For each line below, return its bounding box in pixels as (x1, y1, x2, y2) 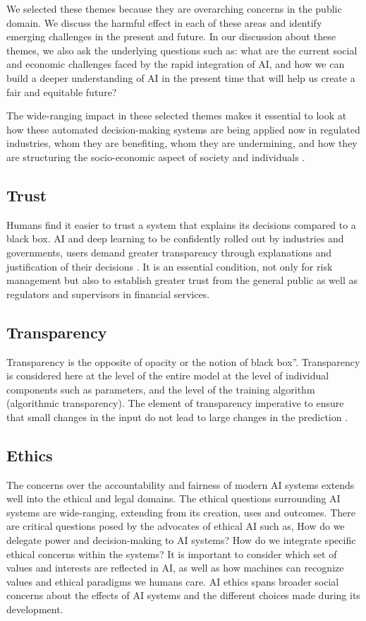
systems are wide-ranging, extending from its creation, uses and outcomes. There (6, 504, 355, 519)
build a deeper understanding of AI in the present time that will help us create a (6, 70, 355, 85)
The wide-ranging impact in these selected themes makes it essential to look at (6, 108, 347, 123)
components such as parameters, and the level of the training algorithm (6, 382, 315, 396)
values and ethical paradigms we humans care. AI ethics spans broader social (6, 574, 339, 589)
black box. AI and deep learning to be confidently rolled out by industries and (6, 231, 344, 246)
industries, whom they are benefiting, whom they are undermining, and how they (6, 136, 358, 150)
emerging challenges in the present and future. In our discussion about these (6, 29, 336, 44)
